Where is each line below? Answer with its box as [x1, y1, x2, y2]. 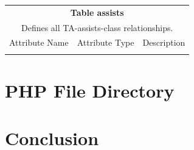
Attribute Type [77, 36, 134, 49]
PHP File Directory [5, 77, 175, 102]
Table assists [70, 5, 124, 18]
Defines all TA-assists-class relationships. [21, 21, 173, 34]
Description [142, 36, 185, 49]
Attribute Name [9, 36, 69, 49]
